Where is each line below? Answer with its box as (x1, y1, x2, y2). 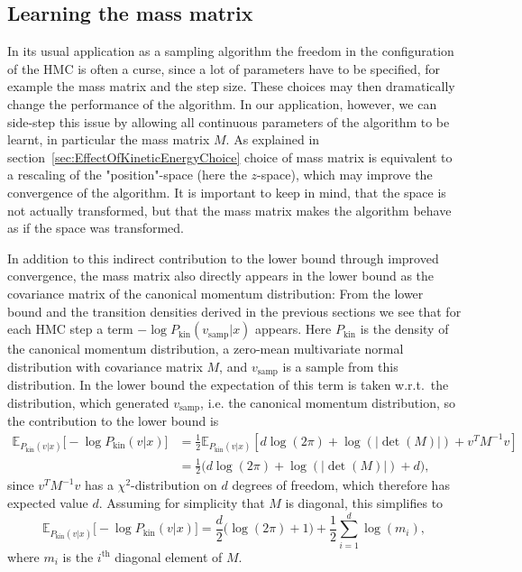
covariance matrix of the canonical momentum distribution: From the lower (7, 283, 424, 302)
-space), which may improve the (257, 165, 433, 184)
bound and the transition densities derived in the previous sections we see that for (7, 301, 462, 320)
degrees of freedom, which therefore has (232, 475, 450, 494)
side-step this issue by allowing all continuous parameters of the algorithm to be (7, 112, 450, 131)
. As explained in (225, 130, 320, 149)
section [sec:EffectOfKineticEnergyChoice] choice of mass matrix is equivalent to (7, 147, 453, 166)
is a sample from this (282, 356, 398, 375)
